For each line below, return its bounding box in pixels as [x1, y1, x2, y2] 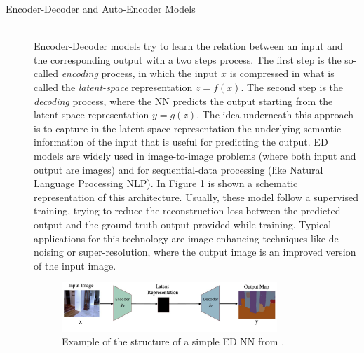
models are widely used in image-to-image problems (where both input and [34, 148, 356, 162]
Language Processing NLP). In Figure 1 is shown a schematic [34, 176, 298, 191]
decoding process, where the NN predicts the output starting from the [34, 93, 333, 108]
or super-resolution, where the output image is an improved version [67, 244, 356, 259]
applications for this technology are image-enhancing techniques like [34, 230, 326, 245]
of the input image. [34, 258, 116, 272]
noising [34, 244, 64, 259]
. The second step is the [241, 79, 344, 94]
